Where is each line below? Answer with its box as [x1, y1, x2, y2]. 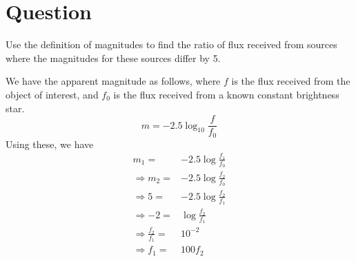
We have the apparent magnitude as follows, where [6, 74, 221, 88]
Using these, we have [6, 136, 94, 151]
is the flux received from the [231, 74, 350, 88]
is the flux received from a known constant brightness [113, 87, 339, 101]
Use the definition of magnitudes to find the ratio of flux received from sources [6, 37, 337, 52]
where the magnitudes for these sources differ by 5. [6, 50, 221, 65]
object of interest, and [6, 87, 99, 101]
